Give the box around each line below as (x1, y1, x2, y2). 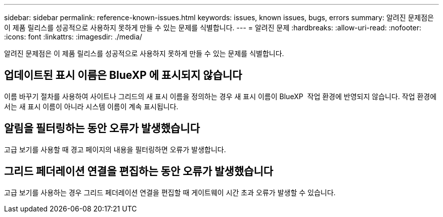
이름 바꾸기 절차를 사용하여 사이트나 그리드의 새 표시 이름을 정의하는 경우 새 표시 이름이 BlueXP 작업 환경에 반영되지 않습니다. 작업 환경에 (4, 92, 437, 101)
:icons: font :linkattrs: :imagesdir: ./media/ (4, 32, 143, 41)
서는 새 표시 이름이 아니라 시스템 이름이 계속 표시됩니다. (4, 102, 179, 111)
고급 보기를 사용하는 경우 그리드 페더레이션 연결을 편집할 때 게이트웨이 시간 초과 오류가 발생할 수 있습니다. (4, 188, 336, 197)
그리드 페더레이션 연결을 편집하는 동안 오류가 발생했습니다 (4, 165, 274, 178)
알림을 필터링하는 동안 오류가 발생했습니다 (4, 122, 200, 135)
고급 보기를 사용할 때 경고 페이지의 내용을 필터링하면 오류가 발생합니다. (4, 145, 226, 154)
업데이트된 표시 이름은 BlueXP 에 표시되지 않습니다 (4, 69, 242, 82)
